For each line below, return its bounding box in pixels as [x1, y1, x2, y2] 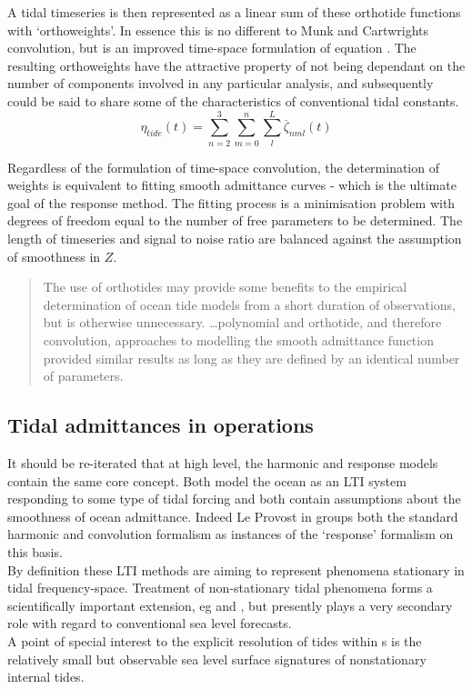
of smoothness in [7, 246, 101, 265]
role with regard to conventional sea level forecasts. [7, 614, 292, 633]
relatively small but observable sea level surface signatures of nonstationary [7, 649, 427, 668]
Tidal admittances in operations [7, 411, 314, 439]
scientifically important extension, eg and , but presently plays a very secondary [7, 595, 453, 614]
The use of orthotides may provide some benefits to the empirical [43, 277, 407, 296]
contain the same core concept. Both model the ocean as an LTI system [7, 471, 407, 490]
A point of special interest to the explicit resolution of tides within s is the [7, 631, 422, 650]
